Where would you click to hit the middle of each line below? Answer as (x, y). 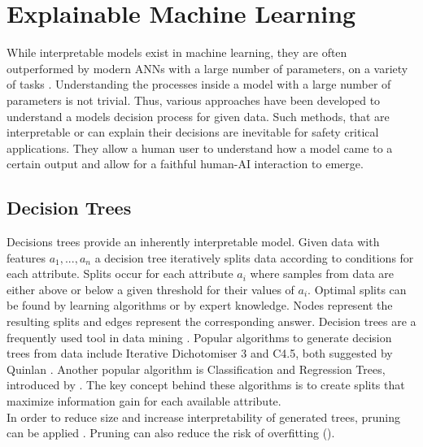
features (26, 257)
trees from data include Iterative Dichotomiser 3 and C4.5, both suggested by (200, 353)
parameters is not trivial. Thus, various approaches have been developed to (194, 100)
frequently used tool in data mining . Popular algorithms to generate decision (199, 337)
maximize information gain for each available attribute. (144, 401)
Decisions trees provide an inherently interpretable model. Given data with (193, 242)
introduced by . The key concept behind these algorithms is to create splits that (206, 385)
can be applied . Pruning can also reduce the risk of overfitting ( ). (171, 433)
